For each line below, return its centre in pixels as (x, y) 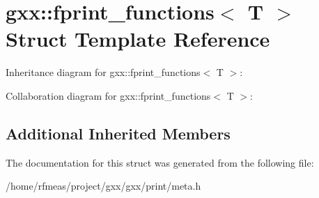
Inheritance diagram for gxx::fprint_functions (103, 72)
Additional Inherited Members (118, 133)
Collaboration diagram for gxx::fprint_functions (108, 95)
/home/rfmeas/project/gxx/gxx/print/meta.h (103, 186)
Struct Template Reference (138, 39)
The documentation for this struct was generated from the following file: (160, 162)
